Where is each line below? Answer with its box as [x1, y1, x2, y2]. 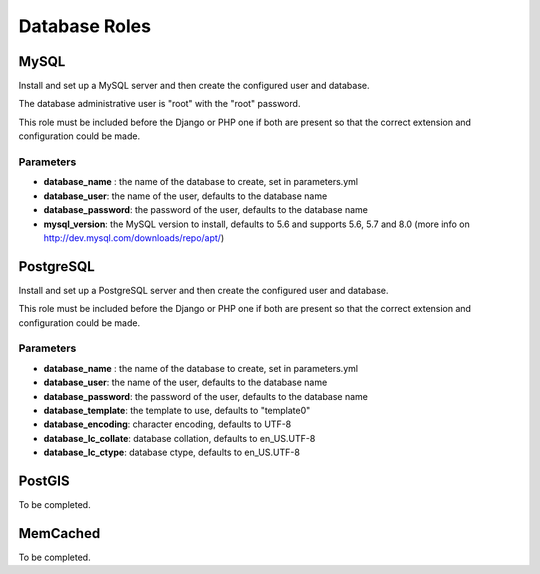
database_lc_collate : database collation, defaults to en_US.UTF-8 [43, 432, 316, 444]
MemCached [18, 525, 101, 542]
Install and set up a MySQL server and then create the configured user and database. [18, 80, 370, 92]
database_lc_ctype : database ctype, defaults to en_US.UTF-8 [43, 446, 300, 459]
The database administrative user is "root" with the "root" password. [18, 98, 301, 110]
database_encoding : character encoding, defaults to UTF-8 [43, 418, 292, 430]
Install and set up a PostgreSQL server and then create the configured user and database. [18, 284, 389, 296]
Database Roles [18, 15, 152, 37]
